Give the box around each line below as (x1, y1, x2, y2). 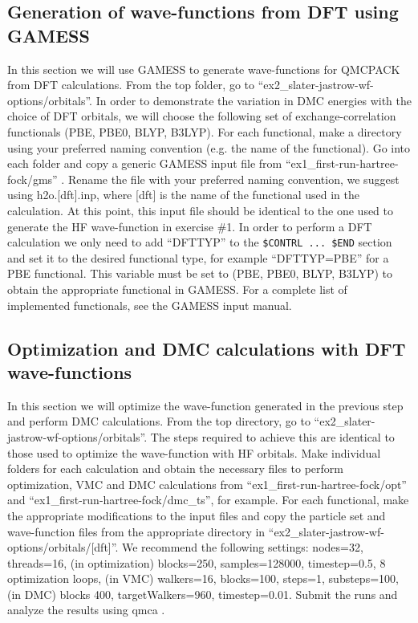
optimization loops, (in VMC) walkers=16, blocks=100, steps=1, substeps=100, (7, 570, 399, 587)
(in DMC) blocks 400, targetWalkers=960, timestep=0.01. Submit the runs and (7, 585, 398, 602)
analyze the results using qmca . (7, 601, 165, 618)
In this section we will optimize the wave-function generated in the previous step (7, 397, 404, 413)
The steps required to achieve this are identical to (150, 428, 395, 445)
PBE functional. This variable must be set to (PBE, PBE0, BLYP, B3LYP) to (7, 265, 392, 282)
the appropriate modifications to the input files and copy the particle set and (7, 507, 386, 523)
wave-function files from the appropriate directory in (7, 523, 266, 540)
